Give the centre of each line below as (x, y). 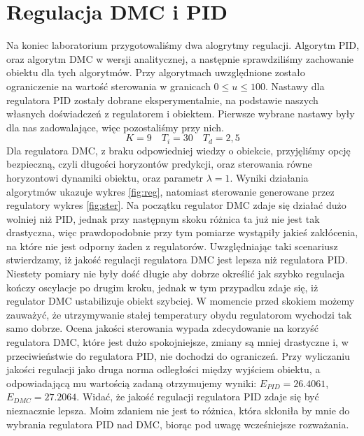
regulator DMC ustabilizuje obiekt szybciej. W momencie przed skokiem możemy (181, 301)
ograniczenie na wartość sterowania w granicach (108, 86)
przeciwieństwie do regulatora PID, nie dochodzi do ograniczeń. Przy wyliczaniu (178, 355)
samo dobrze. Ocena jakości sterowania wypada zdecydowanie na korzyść (163, 328)
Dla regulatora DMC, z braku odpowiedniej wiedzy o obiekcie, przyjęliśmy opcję (178, 150)
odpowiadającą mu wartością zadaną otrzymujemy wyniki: (132, 383)
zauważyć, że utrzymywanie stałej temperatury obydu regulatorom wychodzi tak (179, 314)
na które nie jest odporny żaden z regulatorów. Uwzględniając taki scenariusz (172, 246)
